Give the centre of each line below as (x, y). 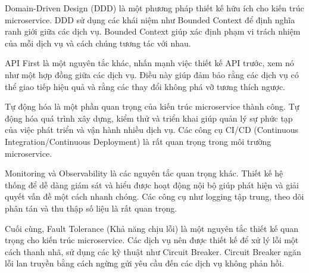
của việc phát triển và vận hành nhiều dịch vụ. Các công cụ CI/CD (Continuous (152, 130)
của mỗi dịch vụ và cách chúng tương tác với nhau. (98, 43)
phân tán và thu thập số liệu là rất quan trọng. (91, 208)
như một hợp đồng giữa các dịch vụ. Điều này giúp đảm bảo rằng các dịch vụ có (152, 74)
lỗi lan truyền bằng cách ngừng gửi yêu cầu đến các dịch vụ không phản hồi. (145, 263)
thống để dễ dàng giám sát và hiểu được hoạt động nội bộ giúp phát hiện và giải (152, 184)
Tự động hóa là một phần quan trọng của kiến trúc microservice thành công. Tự (152, 106)
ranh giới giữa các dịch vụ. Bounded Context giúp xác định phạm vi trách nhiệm (153, 31)
